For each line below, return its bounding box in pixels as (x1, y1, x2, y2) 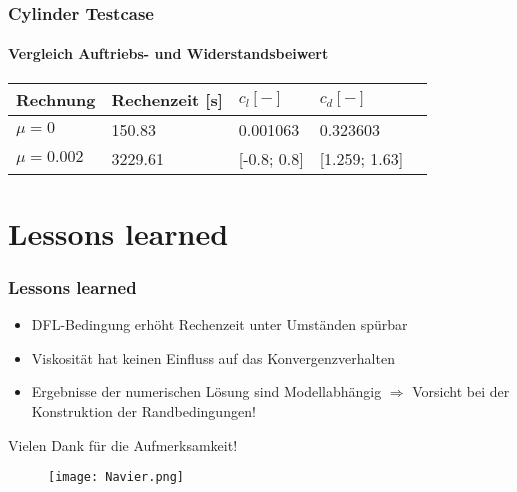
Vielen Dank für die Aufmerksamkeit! (8, 434, 238, 455)
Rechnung (16, 87, 96, 111)
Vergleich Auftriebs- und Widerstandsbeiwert (8, 43, 329, 64)
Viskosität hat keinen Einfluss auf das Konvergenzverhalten (31, 347, 395, 368)
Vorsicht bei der (412, 381, 510, 402)
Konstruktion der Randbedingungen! (31, 401, 256, 422)
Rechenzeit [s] (111, 87, 223, 111)
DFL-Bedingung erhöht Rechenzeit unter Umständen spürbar (31, 314, 408, 335)
